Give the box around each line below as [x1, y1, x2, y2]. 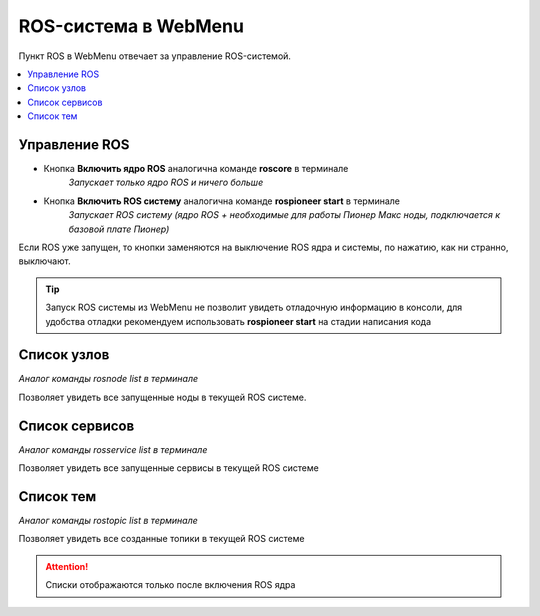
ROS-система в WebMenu [18, 15, 245, 37]
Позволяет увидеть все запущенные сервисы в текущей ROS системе [18, 462, 319, 474]
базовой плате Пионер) [68, 223, 170, 235]
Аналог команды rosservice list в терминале [18, 443, 208, 455]
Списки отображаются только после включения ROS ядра [45, 579, 296, 591]
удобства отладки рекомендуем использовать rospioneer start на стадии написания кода [45, 315, 432, 327]
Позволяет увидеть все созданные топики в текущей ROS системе [18, 533, 305, 545]
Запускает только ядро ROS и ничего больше [68, 176, 264, 189]
